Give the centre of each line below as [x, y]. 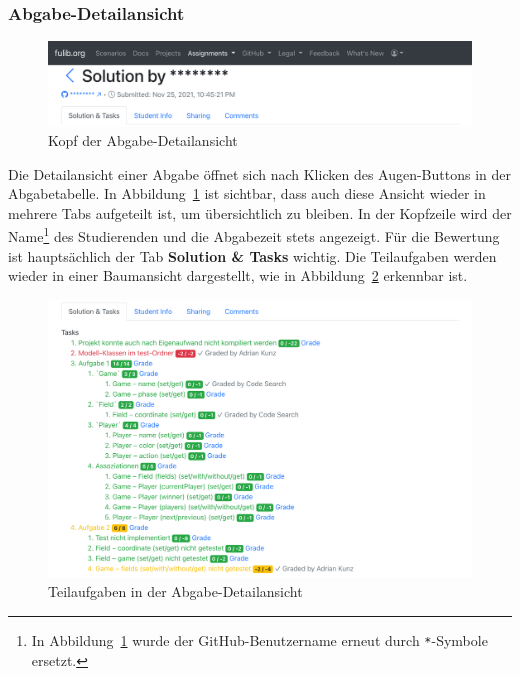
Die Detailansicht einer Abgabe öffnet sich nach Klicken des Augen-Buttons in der [259, 173]
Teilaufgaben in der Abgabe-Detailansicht [175, 591]
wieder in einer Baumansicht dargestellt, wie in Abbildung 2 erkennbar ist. [238, 275]
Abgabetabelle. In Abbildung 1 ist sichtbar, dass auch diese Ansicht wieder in [247, 193]
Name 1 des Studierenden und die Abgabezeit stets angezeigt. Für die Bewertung [254, 235]
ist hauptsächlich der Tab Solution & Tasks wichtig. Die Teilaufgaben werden [252, 255]
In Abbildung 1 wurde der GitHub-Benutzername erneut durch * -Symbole [259, 639]
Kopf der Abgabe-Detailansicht [143, 140]
